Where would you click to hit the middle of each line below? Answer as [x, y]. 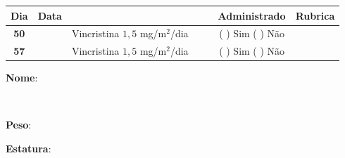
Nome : [22, 78]
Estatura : [29, 149]
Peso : [19, 125]
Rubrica [315, 15]
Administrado [252, 15]
